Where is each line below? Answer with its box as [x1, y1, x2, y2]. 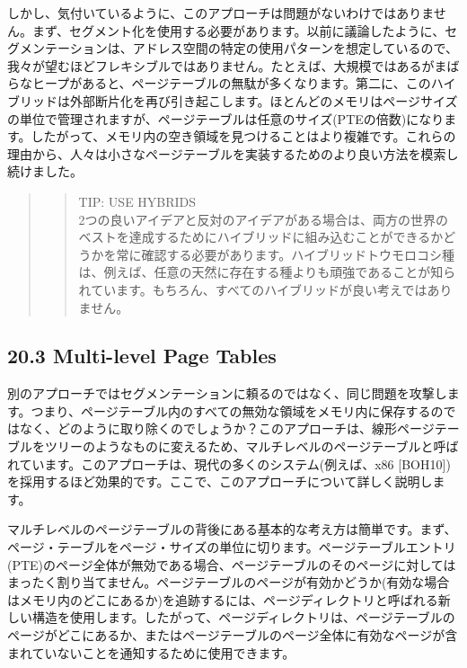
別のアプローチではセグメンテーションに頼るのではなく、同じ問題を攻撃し [7, 384, 447, 403]
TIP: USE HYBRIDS [78, 191, 197, 210]
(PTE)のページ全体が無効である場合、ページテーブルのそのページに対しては [7, 555, 456, 574]
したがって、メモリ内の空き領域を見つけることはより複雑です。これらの [31, 127, 456, 146]
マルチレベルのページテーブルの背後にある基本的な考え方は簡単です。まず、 [7, 520, 457, 539]
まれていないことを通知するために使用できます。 [7, 643, 295, 662]
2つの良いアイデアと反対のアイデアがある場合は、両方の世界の [78, 209, 448, 228]
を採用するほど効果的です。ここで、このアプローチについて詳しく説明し [7, 472, 433, 491]
